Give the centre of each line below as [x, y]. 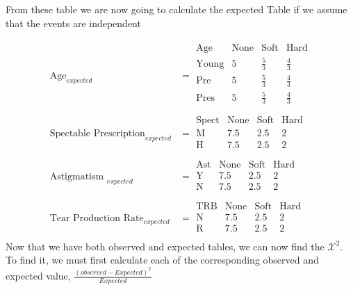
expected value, [38, 275]
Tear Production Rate [97, 219]
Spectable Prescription [97, 134]
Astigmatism [77, 177]
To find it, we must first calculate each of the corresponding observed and [162, 260]
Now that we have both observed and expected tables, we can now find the [165, 246]
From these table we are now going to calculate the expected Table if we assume [176, 9]
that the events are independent [73, 23]
